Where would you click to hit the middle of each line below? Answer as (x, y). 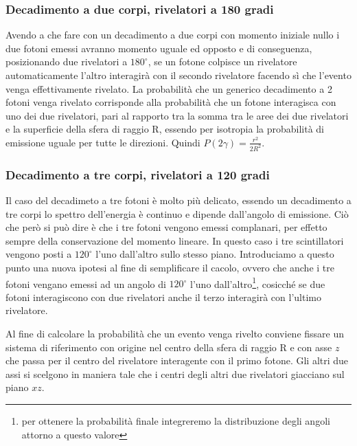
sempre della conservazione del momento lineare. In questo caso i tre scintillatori (175, 240)
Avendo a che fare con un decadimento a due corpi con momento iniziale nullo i (173, 35)
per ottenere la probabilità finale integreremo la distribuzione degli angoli (176, 421)
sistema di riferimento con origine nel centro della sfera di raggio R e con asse (169, 347)
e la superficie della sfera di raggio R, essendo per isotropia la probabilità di (165, 129)
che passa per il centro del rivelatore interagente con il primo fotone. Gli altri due (177, 360)
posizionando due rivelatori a (67, 62)
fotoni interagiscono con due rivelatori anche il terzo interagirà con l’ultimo (163, 297)
